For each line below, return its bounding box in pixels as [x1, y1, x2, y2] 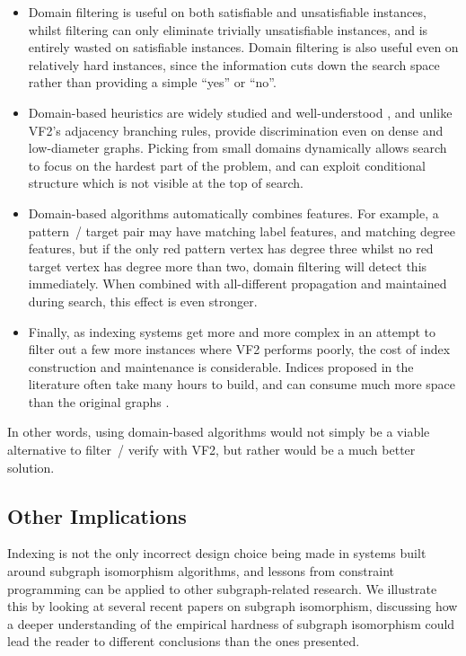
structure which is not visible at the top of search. [28, 173, 303, 192]
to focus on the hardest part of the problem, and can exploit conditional [28, 155, 426, 174]
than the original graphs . [28, 392, 170, 411]
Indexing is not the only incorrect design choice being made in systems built [7, 544, 426, 563]
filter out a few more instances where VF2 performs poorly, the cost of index [28, 340, 451, 359]
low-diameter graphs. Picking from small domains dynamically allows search [28, 138, 447, 157]
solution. [7, 457, 55, 476]
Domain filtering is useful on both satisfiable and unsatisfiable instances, [28, 3, 426, 21]
